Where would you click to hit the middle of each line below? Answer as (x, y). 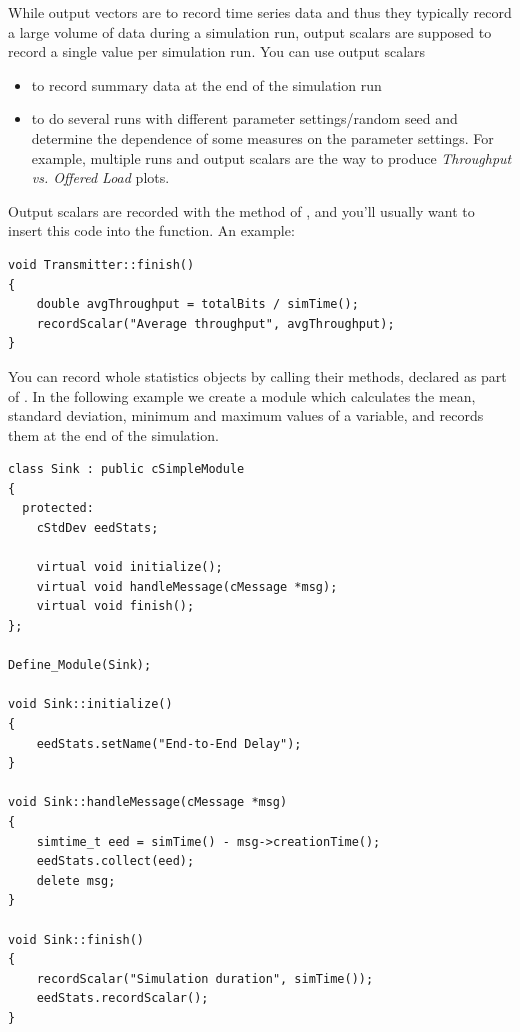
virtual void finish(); (115, 606)
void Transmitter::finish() (101, 264)
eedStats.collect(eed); (115, 861)
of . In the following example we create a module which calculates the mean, (242, 395)
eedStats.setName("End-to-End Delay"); (169, 743)
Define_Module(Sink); (80, 665)
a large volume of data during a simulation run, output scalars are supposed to (250, 31)
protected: (58, 508)
